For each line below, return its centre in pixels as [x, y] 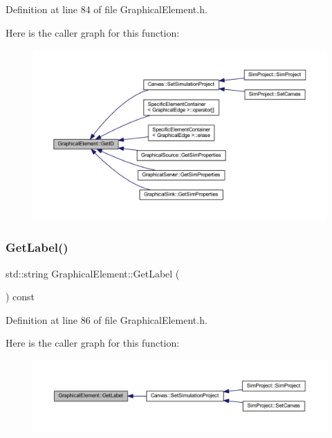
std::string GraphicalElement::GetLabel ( [93, 273]
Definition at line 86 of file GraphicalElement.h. [107, 319]
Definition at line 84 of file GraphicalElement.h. [107, 9]
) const [20, 296]
